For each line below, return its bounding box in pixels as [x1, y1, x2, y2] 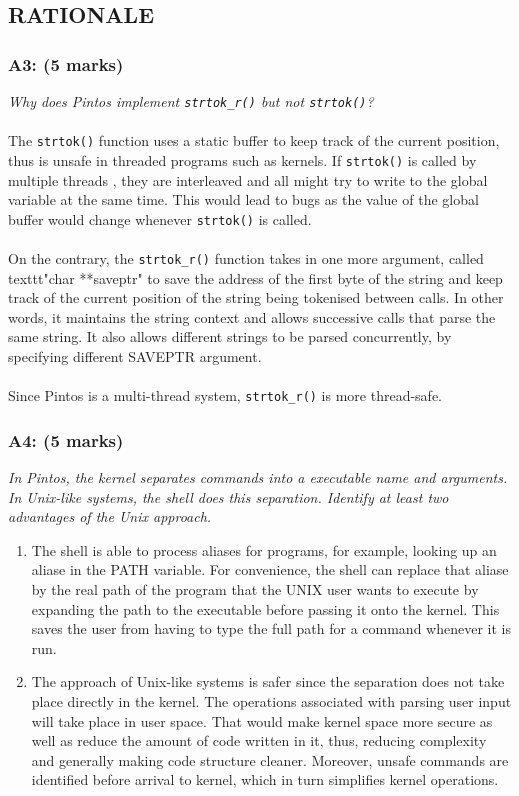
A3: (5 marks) [8, 51, 124, 76]
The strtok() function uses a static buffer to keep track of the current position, [8, 130, 500, 151]
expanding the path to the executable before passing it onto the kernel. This [31, 598, 500, 619]
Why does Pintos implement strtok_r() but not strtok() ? [8, 91, 374, 111]
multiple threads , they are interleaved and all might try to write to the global [8, 169, 488, 190]
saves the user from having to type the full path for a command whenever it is [31, 618, 511, 639]
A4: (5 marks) [8, 427, 124, 452]
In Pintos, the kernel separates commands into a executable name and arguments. [8, 467, 508, 488]
